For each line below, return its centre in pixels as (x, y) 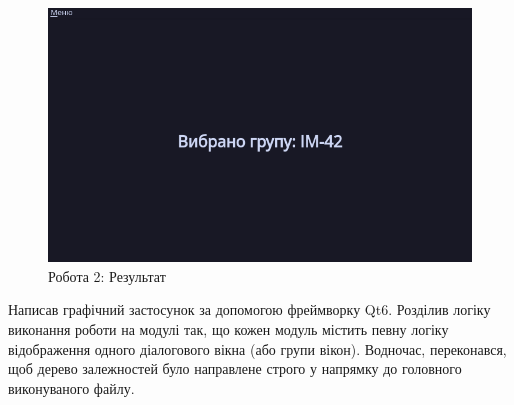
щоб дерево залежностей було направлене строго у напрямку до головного (235, 368)
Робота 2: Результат (107, 275)
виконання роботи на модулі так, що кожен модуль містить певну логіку (228, 329)
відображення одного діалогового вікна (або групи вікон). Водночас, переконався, (257, 348)
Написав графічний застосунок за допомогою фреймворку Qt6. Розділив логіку (249, 309)
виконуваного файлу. (71, 387)
